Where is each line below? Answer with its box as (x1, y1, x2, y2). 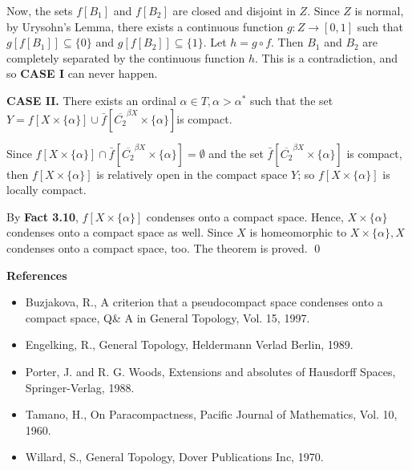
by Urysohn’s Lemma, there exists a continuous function (6, 18, 284, 34)
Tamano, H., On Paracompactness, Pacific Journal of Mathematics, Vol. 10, (25, 406, 398, 423)
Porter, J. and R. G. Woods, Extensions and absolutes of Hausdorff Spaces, (25, 363, 396, 379)
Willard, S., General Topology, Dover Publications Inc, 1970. (25, 448, 324, 465)
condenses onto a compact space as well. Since (6, 224, 233, 241)
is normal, (354, 2, 404, 18)
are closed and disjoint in (172, 2, 296, 18)
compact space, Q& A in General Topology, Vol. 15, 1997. (25, 309, 310, 326)
